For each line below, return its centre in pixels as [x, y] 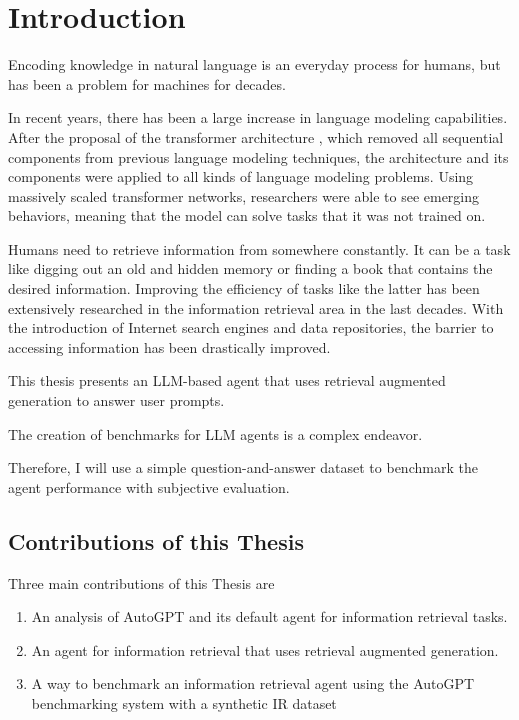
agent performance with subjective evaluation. [149, 486]
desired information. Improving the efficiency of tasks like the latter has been [244, 288]
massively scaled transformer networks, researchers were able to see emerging [244, 195]
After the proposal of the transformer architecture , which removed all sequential [256, 136]
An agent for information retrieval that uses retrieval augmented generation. [265, 649]
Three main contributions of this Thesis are [141, 582]
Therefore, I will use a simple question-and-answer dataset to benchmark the [243, 467]
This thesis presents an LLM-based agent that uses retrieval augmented [227, 380]
